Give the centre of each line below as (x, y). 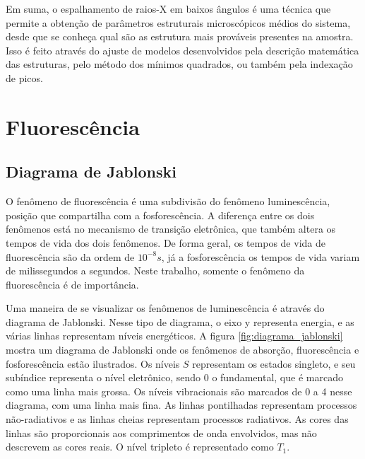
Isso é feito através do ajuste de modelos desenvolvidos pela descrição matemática (182, 50)
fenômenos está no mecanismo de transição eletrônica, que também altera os (171, 229)
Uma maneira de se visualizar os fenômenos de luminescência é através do (165, 308)
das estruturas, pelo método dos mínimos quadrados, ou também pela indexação (179, 64)
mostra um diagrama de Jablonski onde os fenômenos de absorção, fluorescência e (182, 350)
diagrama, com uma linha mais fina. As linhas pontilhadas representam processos (181, 405)
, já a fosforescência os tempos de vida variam (261, 256)
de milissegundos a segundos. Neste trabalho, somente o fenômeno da (155, 271)
